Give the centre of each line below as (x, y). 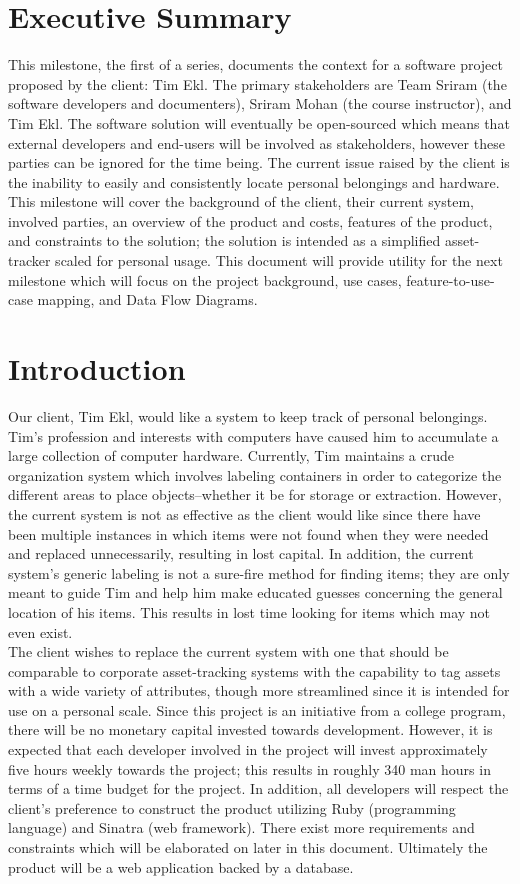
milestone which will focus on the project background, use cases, (205, 279)
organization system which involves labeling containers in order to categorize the (255, 474)
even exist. (40, 631)
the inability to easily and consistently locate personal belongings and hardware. (254, 181)
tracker (29, 260)
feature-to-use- (450, 279)
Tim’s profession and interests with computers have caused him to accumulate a (253, 435)
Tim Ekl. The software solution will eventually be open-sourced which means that (259, 122)
